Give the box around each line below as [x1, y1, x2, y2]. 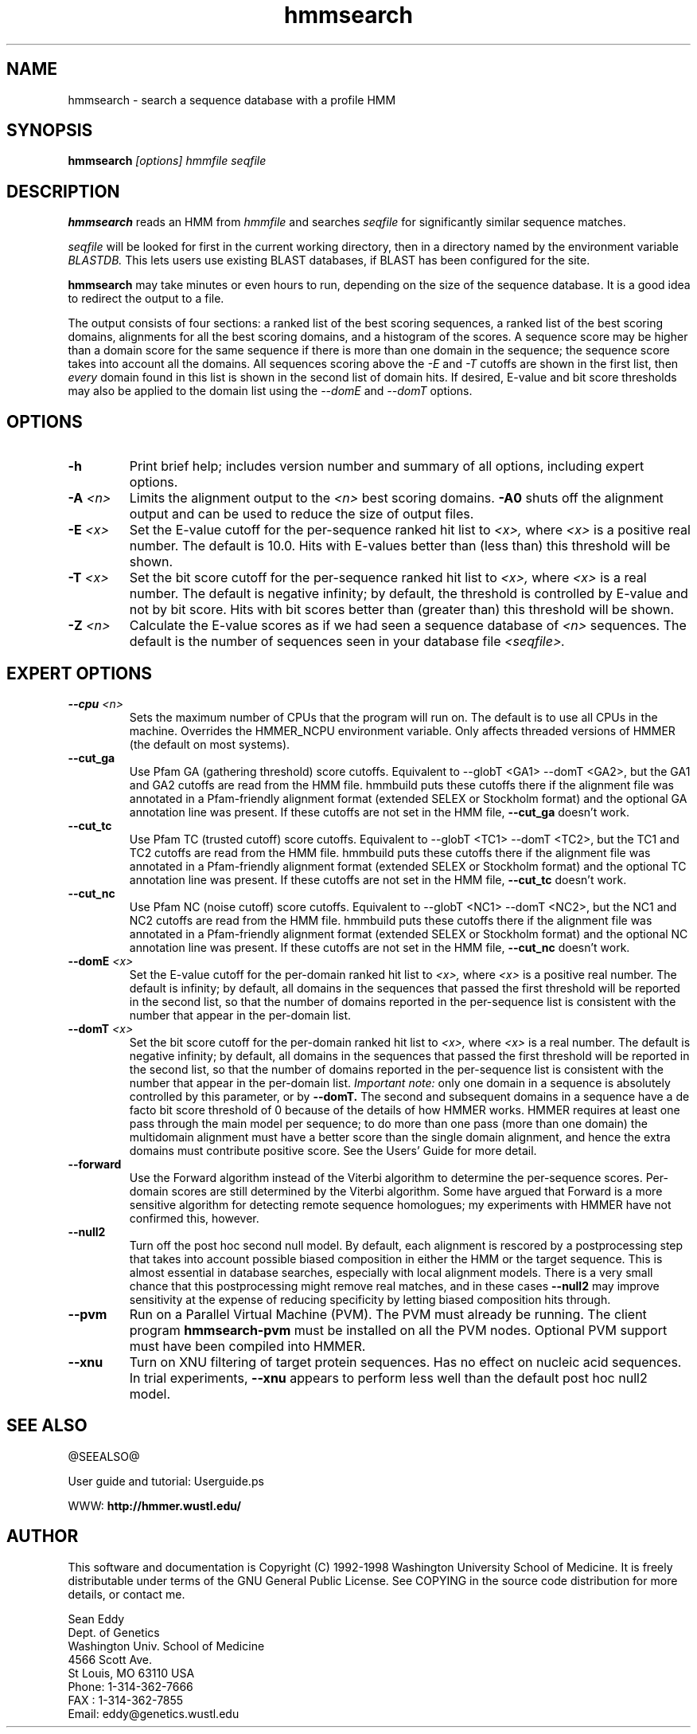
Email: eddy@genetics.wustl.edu [68, 1706, 239, 1720]
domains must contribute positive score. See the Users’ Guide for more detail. [129, 1143, 537, 1157]
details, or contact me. [68, 1587, 185, 1601]
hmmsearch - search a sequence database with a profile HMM [68, 92, 396, 107]
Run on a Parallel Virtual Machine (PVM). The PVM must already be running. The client [129, 1305, 647, 1322]
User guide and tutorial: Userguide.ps [68, 1474, 264, 1488]
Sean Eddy [68, 1611, 125, 1626]
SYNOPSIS [6, 120, 93, 141]
